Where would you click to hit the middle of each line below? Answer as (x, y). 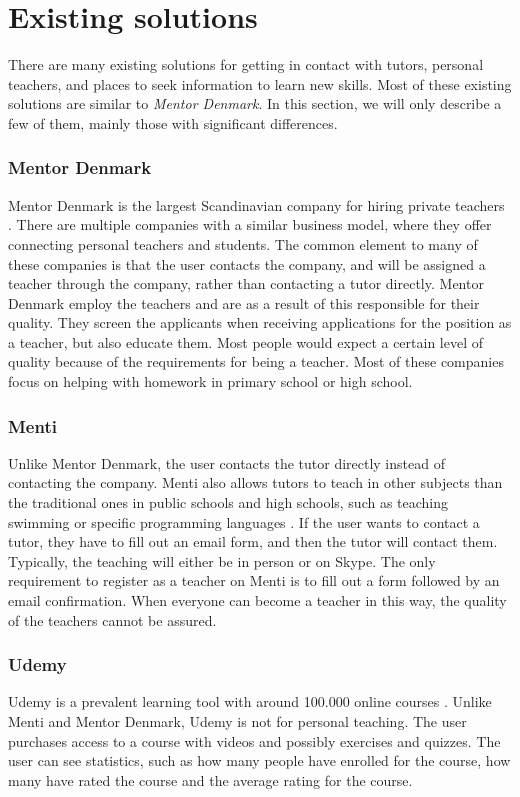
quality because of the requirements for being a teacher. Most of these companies (256, 361)
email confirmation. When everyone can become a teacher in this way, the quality (257, 600)
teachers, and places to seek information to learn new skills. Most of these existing (260, 83)
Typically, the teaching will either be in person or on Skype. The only (222, 560)
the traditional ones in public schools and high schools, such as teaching (228, 502)
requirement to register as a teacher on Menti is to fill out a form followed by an (254, 580)
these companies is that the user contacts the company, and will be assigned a (247, 263)
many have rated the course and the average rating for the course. (210, 779)
